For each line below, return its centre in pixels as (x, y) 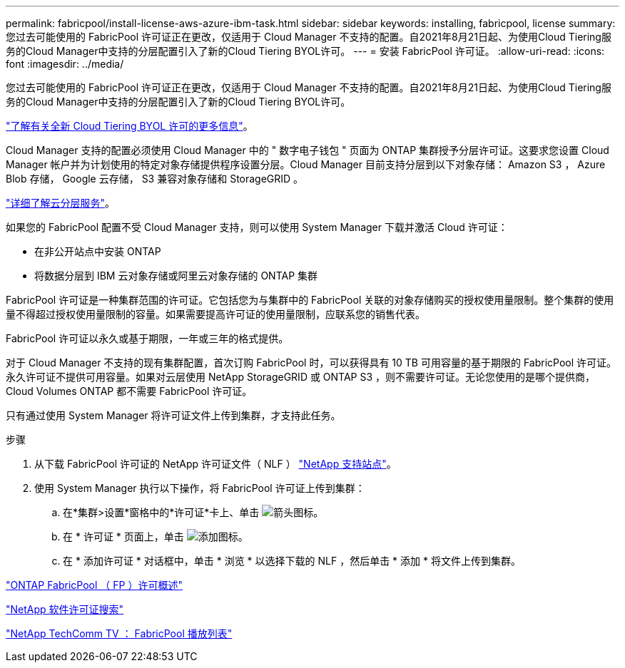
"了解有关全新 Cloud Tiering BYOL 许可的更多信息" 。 (129, 126)
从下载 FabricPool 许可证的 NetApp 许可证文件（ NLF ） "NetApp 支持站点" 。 (215, 464)
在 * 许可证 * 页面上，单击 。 (156, 536)
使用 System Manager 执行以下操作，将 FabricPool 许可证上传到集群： (200, 488)
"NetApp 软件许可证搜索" (65, 609)
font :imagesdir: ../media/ (65, 64)
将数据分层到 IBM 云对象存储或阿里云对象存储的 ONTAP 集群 (176, 276)
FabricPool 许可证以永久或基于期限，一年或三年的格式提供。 (147, 338)
